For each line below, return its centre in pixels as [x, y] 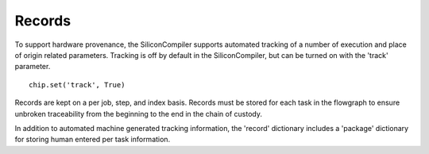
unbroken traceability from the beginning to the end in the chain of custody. [138, 114]
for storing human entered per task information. [93, 140]
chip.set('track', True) [77, 85]
